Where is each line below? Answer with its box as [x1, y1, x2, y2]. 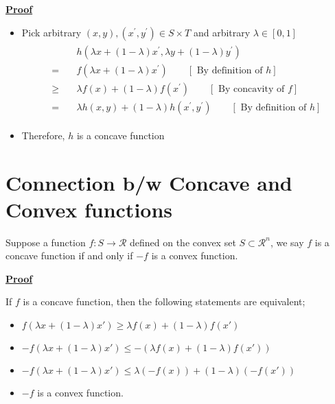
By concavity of [218, 84, 285, 94]
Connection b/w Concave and [5, 168, 292, 196]
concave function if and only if [5, 248, 133, 263]
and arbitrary [193, 25, 251, 39]
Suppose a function [5, 235, 86, 249]
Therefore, [21, 128, 65, 142]
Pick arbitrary [21, 25, 82, 39]
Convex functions [5, 195, 173, 223]
